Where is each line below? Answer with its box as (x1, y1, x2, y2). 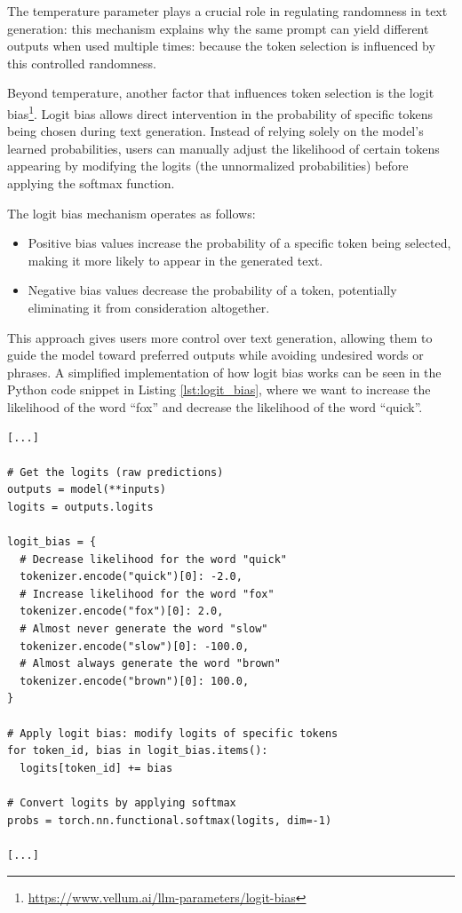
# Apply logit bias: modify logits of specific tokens (7, 726, 339, 740)
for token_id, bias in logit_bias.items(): (7, 744, 268, 758)
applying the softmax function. (7, 174, 175, 192)
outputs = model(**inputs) (7, 483, 166, 496)
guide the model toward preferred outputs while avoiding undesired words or (7, 345, 424, 364)
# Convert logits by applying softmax (7, 797, 236, 809)
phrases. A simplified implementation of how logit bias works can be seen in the (7, 362, 442, 381)
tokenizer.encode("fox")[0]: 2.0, (20, 605, 224, 618)
